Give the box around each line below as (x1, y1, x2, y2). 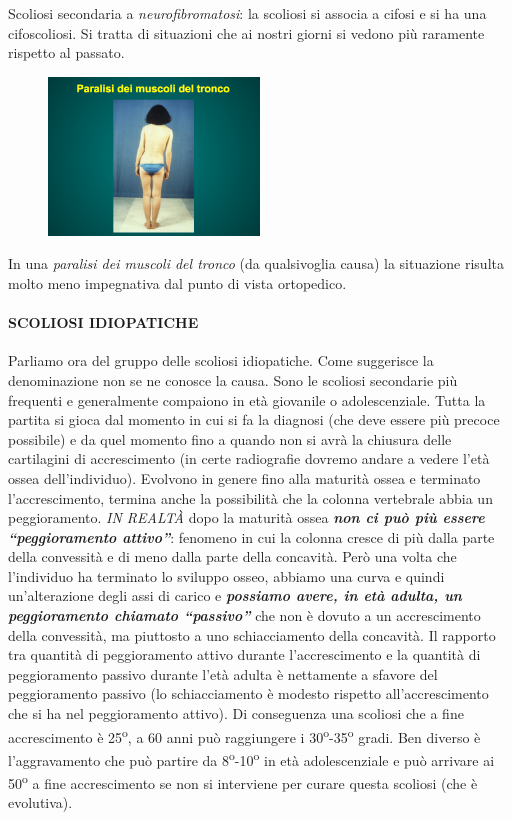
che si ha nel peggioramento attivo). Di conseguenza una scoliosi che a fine (8, 703, 464, 724)
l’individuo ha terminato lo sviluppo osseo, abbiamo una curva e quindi (8, 565, 445, 586)
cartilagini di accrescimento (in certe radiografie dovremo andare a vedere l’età (8, 448, 490, 469)
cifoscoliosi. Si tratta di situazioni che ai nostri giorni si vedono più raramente (8, 22, 485, 43)
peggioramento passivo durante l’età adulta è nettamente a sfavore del (8, 663, 438, 684)
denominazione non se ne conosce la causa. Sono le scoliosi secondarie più (8, 369, 458, 390)
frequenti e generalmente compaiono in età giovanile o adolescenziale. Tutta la (8, 389, 486, 410)
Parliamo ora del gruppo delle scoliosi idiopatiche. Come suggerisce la (8, 350, 434, 371)
